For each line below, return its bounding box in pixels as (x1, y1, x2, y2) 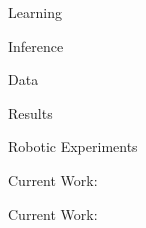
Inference (8, 35, 64, 56)
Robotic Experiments (8, 136, 138, 157)
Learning (8, 2, 62, 22)
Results (8, 102, 53, 123)
